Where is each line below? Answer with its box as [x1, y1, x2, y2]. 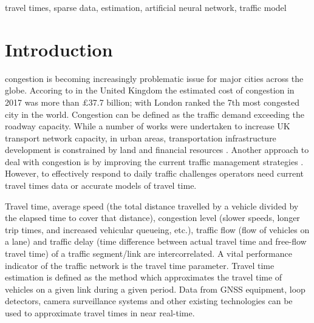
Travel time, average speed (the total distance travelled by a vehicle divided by [5, 199, 299, 212]
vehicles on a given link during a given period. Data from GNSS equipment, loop [5, 282, 305, 295]
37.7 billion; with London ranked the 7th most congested [88, 95, 300, 108]
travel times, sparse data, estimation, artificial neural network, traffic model [5, 1, 287, 13]
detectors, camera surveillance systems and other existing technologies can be [5, 294, 293, 307]
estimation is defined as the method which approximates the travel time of [5, 271, 282, 284]
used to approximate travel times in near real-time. [5, 307, 195, 319]
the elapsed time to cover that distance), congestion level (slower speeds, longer [5, 211, 300, 224]
